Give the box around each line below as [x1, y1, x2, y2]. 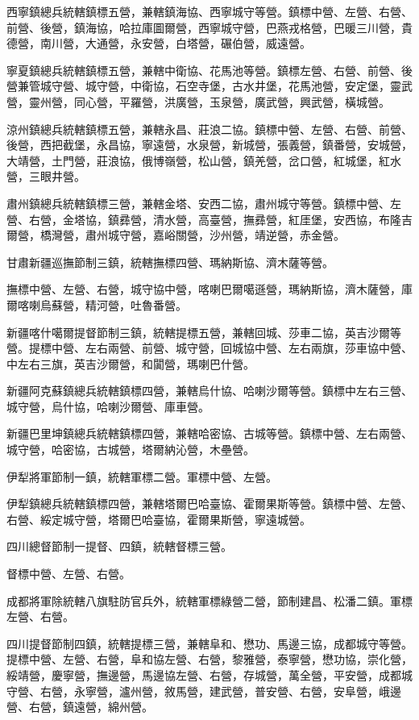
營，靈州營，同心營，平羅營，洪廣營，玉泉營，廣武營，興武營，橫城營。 [6, 93, 390, 110]
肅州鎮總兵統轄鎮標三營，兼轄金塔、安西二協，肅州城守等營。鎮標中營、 [6, 194, 390, 211]
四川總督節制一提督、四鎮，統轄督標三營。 [6, 538, 232, 555]
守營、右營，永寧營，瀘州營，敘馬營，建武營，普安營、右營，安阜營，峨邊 [6, 682, 401, 699]
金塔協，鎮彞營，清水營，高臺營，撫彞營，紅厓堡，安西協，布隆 [62, 210, 401, 227]
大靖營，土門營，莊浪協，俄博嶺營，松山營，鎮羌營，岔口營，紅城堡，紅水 [6, 152, 401, 169]
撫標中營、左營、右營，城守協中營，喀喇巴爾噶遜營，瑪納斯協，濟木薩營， [6, 281, 401, 298]
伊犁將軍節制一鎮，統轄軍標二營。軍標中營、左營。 [6, 468, 277, 485]
